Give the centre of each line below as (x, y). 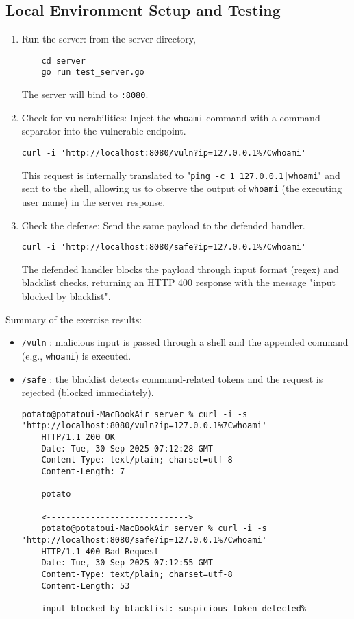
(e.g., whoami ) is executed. (76, 355)
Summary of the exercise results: (74, 319)
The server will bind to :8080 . (85, 94)
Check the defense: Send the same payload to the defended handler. (163, 225)
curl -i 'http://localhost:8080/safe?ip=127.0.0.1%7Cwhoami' (164, 247)
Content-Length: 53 (86, 586)
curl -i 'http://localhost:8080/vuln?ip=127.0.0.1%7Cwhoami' (164, 153)
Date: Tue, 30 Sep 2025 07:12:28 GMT (127, 448)
